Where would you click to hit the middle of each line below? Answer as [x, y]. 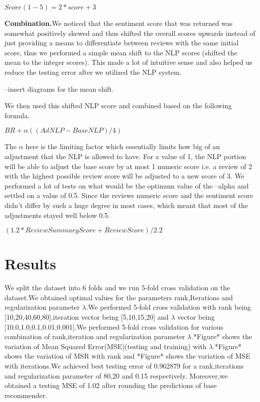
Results [30, 264]
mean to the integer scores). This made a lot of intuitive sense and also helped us [129, 62]
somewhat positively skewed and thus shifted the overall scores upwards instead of [130, 33]
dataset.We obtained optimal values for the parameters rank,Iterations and [119, 297]
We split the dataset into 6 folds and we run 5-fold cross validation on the [117, 288]
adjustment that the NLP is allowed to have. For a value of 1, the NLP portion [125, 156]
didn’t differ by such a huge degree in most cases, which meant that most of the [126, 205]
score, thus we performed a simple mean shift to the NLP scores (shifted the [121, 52]
